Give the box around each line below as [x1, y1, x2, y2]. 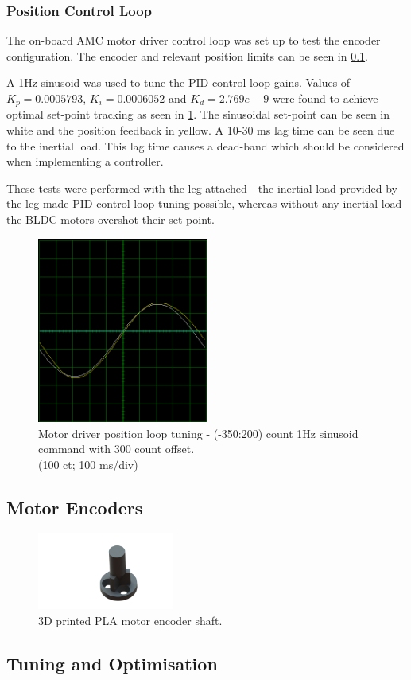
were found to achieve [272, 90, 378, 106]
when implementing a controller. [6, 153, 164, 170]
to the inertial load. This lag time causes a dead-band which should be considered [6, 137, 405, 154]
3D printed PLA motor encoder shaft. [38, 612, 223, 628]
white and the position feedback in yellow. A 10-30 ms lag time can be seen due [6, 122, 395, 139]
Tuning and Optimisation [6, 651, 218, 675]
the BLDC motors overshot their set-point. [6, 211, 215, 228]
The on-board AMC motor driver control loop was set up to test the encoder [6, 32, 381, 49]
